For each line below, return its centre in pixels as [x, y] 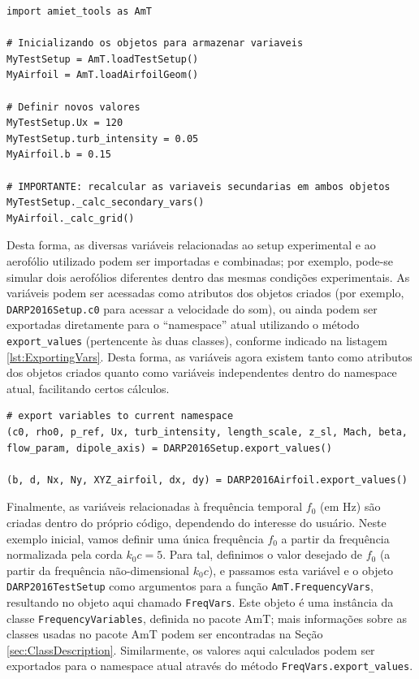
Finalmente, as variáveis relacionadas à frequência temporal [155, 506]
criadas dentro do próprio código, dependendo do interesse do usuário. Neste [197, 522]
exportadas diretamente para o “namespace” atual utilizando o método [183, 324]
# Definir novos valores [73, 107]
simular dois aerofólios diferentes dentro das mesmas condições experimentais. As [208, 277]
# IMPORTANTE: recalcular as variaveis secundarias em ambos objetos [199, 186]
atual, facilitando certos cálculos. [88, 388]
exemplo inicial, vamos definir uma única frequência [135, 538]
